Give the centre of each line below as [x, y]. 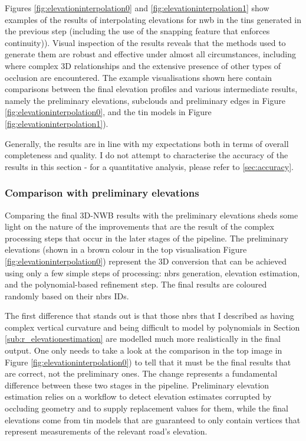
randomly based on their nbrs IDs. [67, 295]
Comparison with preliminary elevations [102, 193]
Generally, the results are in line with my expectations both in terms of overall [147, 143]
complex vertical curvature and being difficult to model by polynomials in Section [152, 327]
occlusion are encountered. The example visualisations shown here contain [139, 77]
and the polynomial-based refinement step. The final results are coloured [136, 284]
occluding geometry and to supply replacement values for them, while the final [147, 408]
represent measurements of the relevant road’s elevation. [106, 431]
